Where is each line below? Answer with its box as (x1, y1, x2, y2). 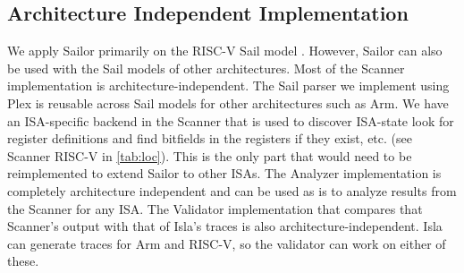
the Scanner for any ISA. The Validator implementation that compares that (7, 199, 423, 218)
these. (7, 252, 39, 270)
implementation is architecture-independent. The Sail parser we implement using (7, 76, 450, 95)
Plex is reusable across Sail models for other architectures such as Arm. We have (7, 93, 449, 112)
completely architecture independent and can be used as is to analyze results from (7, 181, 457, 200)
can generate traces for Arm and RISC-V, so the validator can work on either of (7, 234, 446, 252)
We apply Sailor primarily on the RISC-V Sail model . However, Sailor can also (7, 41, 443, 60)
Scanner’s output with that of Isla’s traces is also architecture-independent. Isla (7, 217, 443, 235)
